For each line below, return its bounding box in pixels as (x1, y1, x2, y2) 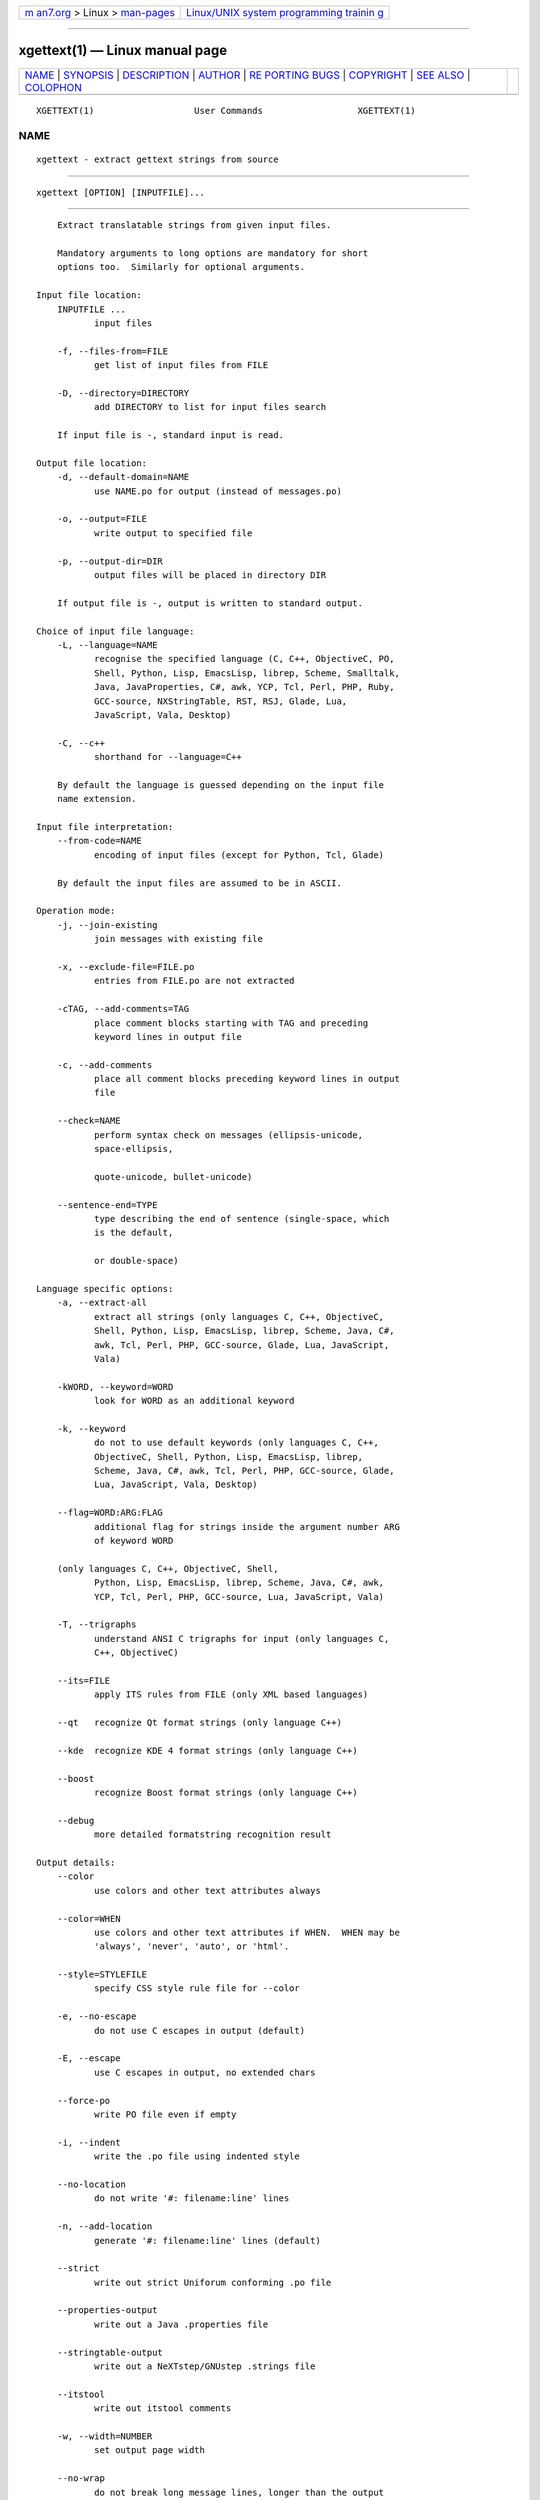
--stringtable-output (56, 2346, 164, 2358)
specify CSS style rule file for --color (93, 1983, 300, 1994)
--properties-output (56, 2305, 158, 2316)
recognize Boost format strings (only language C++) (93, 1787, 359, 1798)
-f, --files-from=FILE (56, 345, 169, 357)
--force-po (56, 2095, 111, 2106)
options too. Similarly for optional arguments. (56, 261, 305, 273)
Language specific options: (36, 1283, 174, 1294)
